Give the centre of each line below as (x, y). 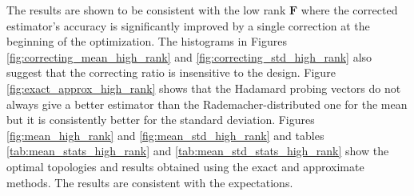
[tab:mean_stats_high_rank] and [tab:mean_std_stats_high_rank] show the (198, 151)
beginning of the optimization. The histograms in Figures (147, 41)
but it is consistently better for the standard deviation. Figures (161, 120)
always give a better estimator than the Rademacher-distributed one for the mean (207, 104)
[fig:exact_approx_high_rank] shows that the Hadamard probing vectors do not (204, 88)
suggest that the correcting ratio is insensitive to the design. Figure (171, 72)
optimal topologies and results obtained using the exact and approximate (185, 166)
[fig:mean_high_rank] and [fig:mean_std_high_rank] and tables (165, 135)
